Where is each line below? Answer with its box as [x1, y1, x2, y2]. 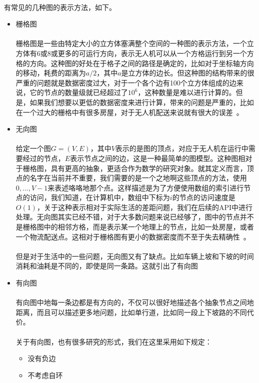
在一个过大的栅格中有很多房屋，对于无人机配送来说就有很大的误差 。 [15, 106, 243, 117]
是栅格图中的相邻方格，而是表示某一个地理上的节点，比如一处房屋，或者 [15, 221, 254, 232]
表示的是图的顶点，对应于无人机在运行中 [115, 143, 248, 153]
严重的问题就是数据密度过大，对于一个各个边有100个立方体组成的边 [15, 77, 236, 87]
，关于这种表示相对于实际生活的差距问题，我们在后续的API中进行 [36, 201, 253, 212]
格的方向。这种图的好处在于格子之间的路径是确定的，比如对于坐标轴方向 [15, 57, 254, 68]
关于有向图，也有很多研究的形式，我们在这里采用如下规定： [15, 336, 212, 346]
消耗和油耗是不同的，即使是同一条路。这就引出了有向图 [15, 260, 198, 271]
